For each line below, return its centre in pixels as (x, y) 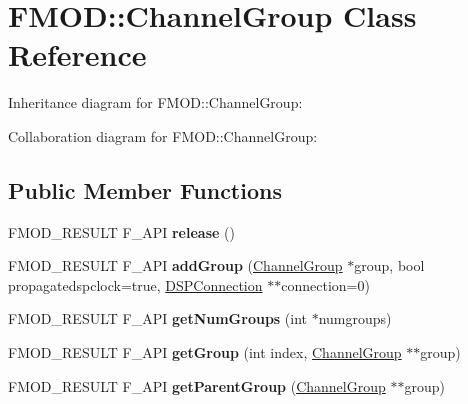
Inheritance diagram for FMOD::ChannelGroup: (155, 102)
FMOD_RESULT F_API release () (121, 231)
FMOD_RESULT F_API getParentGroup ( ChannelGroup (197, 385)
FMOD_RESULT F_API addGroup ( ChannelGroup (175, 265)
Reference (77, 54)
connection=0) (325, 284)
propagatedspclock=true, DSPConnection (135, 284)
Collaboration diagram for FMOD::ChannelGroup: (163, 135)
